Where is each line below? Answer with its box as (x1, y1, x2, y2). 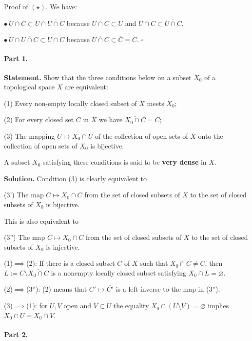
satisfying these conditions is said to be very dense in (43, 157, 207, 167)
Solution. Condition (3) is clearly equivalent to (4, 173, 147, 183)
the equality (113, 300, 149, 311)
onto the (198, 130, 223, 141)
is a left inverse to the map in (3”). (116, 284, 220, 294)
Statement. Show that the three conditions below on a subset (4, 72, 192, 82)
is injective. (46, 241, 80, 252)
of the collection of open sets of (95, 130, 188, 141)
